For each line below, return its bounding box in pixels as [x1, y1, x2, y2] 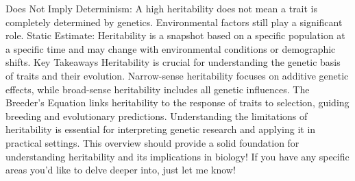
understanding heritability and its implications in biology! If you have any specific [5, 149, 350, 163]
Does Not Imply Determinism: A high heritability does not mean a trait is [5, 1, 318, 15]
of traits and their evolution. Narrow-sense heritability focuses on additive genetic [5, 68, 349, 82]
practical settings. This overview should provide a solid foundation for [5, 135, 299, 149]
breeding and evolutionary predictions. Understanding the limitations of [5, 108, 308, 123]
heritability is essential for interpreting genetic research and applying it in [5, 122, 316, 136]
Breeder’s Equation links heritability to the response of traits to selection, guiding [5, 95, 350, 110]
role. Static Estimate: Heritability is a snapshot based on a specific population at [5, 28, 345, 43]
